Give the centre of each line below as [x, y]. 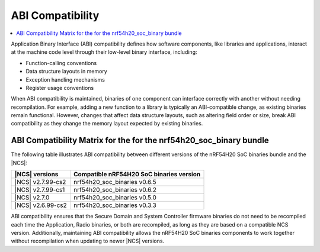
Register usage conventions [60, 88]
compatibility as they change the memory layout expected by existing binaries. [107, 124]
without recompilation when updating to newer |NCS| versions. [88, 241]
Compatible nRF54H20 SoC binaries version [137, 175]
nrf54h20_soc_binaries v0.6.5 [115, 182]
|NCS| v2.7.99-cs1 [40, 190]
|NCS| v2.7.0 [32, 198]
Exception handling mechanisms [65, 79]
